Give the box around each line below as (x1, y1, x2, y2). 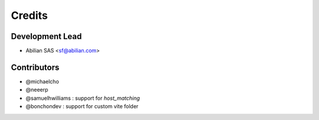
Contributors (11, 62, 60, 72)
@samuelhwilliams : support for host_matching (25, 95, 140, 102)
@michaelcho (25, 77, 59, 85)
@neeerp (25, 86, 48, 93)
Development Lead (11, 31, 82, 41)
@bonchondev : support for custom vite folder (25, 103, 139, 110)
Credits (11, 9, 48, 22)
